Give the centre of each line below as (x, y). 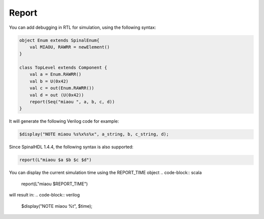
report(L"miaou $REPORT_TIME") (55, 184)
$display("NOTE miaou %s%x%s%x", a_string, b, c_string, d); (94, 134)
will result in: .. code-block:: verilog (44, 195)
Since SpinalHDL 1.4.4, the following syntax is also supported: (71, 147)
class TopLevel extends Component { (63, 68)
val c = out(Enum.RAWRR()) (62, 88)
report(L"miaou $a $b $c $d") (55, 160)
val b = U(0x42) (49, 81)
